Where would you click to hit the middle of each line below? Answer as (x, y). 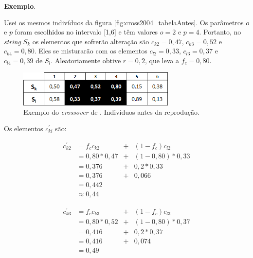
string (12, 41)
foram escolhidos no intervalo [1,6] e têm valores (86, 32)
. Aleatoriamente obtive (86, 60)
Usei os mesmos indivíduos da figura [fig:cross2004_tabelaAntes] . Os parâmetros (124, 22)
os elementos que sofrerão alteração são (91, 41)
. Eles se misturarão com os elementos (91, 51)
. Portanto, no (220, 32)
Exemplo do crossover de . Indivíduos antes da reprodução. (111, 112)
